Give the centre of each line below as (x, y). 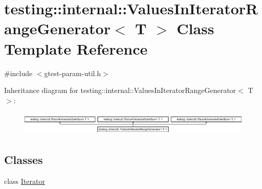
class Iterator (25, 181)
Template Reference (76, 48)
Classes (24, 159)
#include (18, 73)
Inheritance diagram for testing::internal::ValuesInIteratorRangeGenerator (120, 90)
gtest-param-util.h (73, 73)
